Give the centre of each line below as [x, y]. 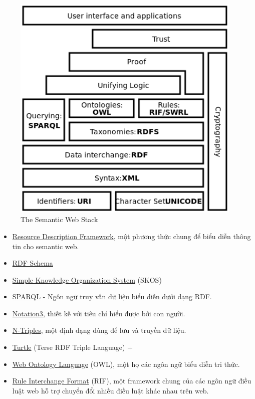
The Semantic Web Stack [59, 219]
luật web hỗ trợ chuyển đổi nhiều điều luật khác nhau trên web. [110, 390]
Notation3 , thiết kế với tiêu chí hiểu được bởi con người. [99, 313]
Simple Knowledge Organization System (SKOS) [87, 279]
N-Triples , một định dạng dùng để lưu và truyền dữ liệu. [99, 330]
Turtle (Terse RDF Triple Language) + [72, 347]
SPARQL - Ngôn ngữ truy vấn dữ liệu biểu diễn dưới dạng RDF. [112, 296]
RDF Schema [33, 263]
